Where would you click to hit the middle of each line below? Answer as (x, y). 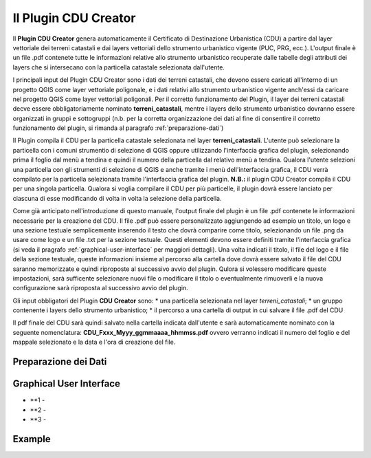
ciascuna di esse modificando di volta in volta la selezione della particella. (117, 198)
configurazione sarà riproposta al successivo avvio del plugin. (100, 288)
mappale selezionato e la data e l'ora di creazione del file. (94, 342)
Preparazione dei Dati (60, 362)
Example (32, 439)
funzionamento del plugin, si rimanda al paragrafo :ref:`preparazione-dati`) (118, 128)
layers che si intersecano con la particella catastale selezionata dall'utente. (119, 67)
